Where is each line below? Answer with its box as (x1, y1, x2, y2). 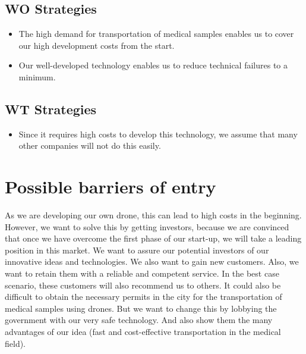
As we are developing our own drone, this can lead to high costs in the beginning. (5, 209, 302, 221)
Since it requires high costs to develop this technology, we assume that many (18, 127, 298, 140)
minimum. (18, 70, 56, 83)
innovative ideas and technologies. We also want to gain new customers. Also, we (5, 255, 299, 268)
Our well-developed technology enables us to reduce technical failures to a (18, 59, 288, 71)
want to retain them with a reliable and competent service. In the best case (5, 267, 279, 280)
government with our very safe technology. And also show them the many (5, 314, 273, 326)
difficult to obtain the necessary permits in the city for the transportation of (5, 290, 282, 303)
